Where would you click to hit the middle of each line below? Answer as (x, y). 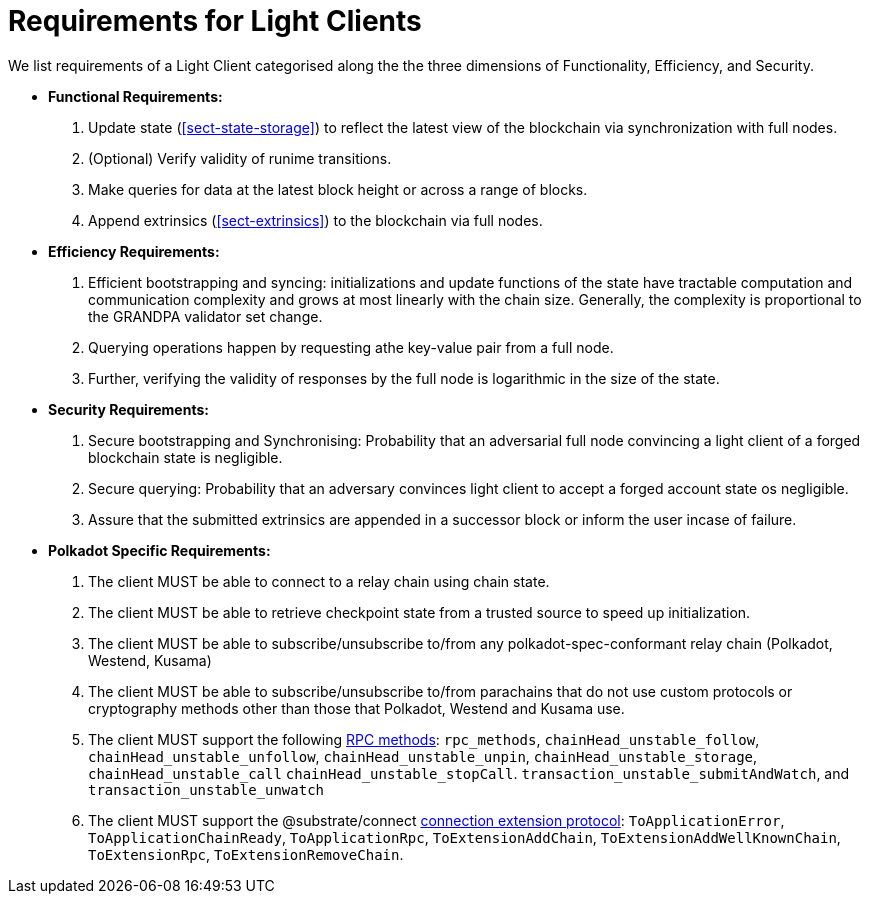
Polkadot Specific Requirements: (159, 550)
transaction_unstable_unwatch (206, 789)
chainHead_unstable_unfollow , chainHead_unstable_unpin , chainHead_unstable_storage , (423, 756)
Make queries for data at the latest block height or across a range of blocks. (338, 189)
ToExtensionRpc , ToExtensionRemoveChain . (246, 854)
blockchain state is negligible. (185, 457)
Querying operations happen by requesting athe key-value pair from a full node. (351, 347)
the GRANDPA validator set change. (205, 316)
